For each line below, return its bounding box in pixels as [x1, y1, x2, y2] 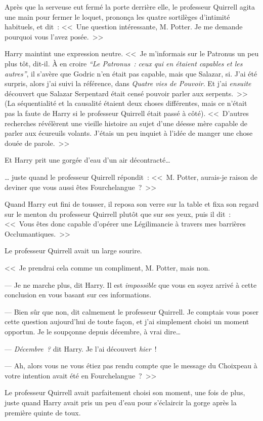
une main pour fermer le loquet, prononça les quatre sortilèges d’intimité [5, 11, 230, 22]
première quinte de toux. [5, 407, 81, 417]
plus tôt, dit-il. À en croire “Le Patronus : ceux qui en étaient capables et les [5, 58, 243, 68]
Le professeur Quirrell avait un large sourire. [5, 245, 142, 256]
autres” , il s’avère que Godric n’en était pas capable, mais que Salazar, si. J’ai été [5, 68, 257, 79]
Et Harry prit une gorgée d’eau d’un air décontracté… [5, 155, 170, 165]
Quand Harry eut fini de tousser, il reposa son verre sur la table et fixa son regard [5, 199, 259, 209]
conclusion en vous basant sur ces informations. [5, 289, 151, 300]
